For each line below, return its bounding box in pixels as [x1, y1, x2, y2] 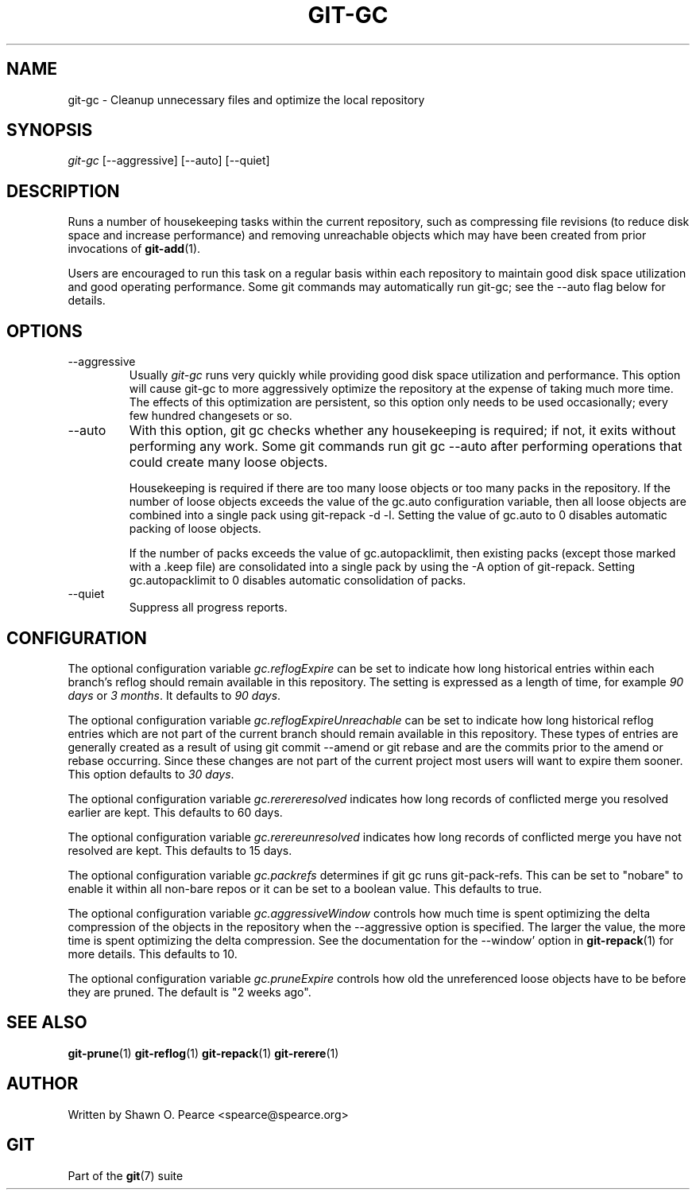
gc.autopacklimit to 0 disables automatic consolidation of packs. [129, 573, 466, 588]
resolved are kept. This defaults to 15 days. [68, 843, 292, 857]
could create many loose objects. [129, 454, 328, 471]
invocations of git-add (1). [68, 242, 201, 256]
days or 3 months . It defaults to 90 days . [68, 688, 281, 702]
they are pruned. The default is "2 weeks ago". [68, 984, 311, 999]
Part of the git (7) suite [68, 1168, 184, 1182]
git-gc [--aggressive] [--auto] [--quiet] [68, 153, 270, 168]
